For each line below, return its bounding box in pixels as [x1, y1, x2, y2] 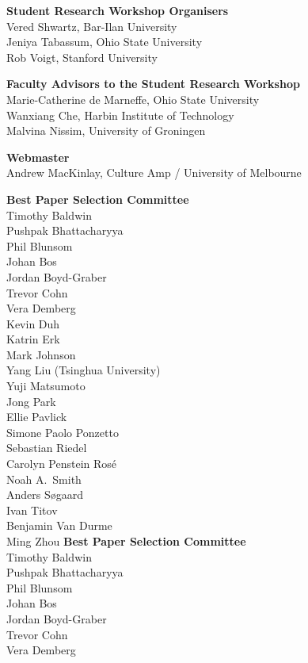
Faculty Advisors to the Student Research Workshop [6, 75, 300, 92]
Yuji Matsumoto [6, 377, 86, 394]
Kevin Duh [6, 315, 60, 331]
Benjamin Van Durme [6, 517, 112, 534]
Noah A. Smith [6, 470, 82, 487]
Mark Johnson [6, 346, 76, 362]
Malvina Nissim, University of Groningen [6, 122, 206, 139]
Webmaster [6, 148, 70, 165]
